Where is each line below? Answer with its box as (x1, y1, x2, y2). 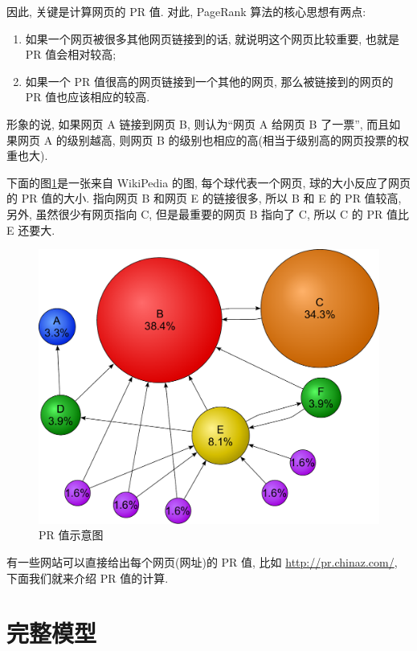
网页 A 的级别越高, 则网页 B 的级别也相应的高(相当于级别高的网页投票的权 (17, 131, 410, 148)
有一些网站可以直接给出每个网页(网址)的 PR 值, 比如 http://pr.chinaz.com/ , (6, 553, 398, 570)
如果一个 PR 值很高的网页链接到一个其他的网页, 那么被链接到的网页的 (25, 72, 394, 89)
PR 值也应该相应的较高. (25, 88, 150, 105)
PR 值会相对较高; (25, 46, 117, 63)
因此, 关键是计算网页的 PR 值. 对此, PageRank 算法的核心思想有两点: (6, 3, 366, 19)
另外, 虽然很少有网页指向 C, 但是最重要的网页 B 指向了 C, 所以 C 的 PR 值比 (6, 205, 410, 222)
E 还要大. (6, 221, 55, 238)
